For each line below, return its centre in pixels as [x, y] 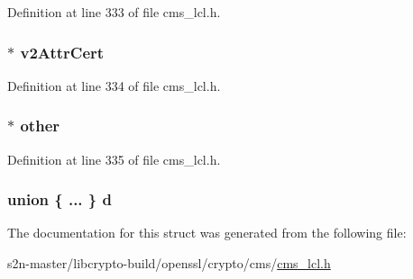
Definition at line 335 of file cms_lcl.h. [114, 159]
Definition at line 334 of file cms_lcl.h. [114, 85]
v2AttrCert [62, 52]
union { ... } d [60, 199]
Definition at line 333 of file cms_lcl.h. [114, 12]
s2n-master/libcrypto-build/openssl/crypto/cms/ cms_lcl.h [169, 263]
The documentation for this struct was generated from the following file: [207, 233]
